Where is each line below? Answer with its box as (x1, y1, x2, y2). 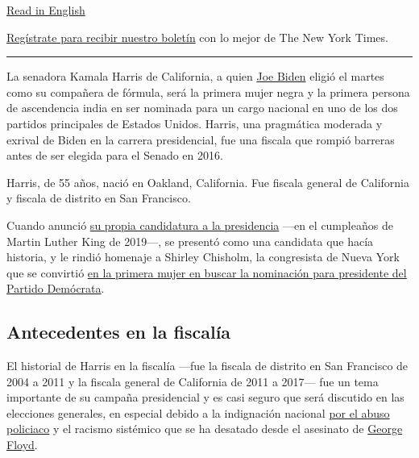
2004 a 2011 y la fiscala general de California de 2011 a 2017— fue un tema (6, 373, 379, 389)
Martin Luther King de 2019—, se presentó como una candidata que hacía (6, 232, 374, 249)
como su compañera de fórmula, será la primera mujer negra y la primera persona (6, 83, 410, 100)
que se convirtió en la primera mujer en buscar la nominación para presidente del (6, 264, 407, 281)
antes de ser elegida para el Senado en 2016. (6, 147, 223, 164)
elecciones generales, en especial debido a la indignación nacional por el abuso (6, 404, 390, 421)
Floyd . (6, 436, 38, 453)
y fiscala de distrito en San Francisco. (6, 189, 191, 206)
